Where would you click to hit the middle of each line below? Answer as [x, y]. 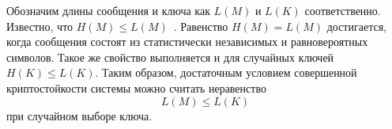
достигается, [356, 26]
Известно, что [40, 26]
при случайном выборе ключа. [79, 115]
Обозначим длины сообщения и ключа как [108, 10]
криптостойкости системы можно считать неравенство [136, 87]
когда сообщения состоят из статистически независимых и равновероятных [187, 42]
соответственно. [343, 10]
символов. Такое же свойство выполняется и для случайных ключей [170, 57]
